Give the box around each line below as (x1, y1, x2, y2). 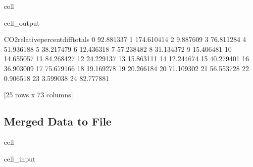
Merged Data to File (4, 114, 112, 129)
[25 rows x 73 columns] (4, 89, 73, 100)
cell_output (4, 17, 40, 28)
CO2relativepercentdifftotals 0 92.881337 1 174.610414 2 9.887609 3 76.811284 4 (4, 34, 246, 44)
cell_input (4, 153, 36, 164)
